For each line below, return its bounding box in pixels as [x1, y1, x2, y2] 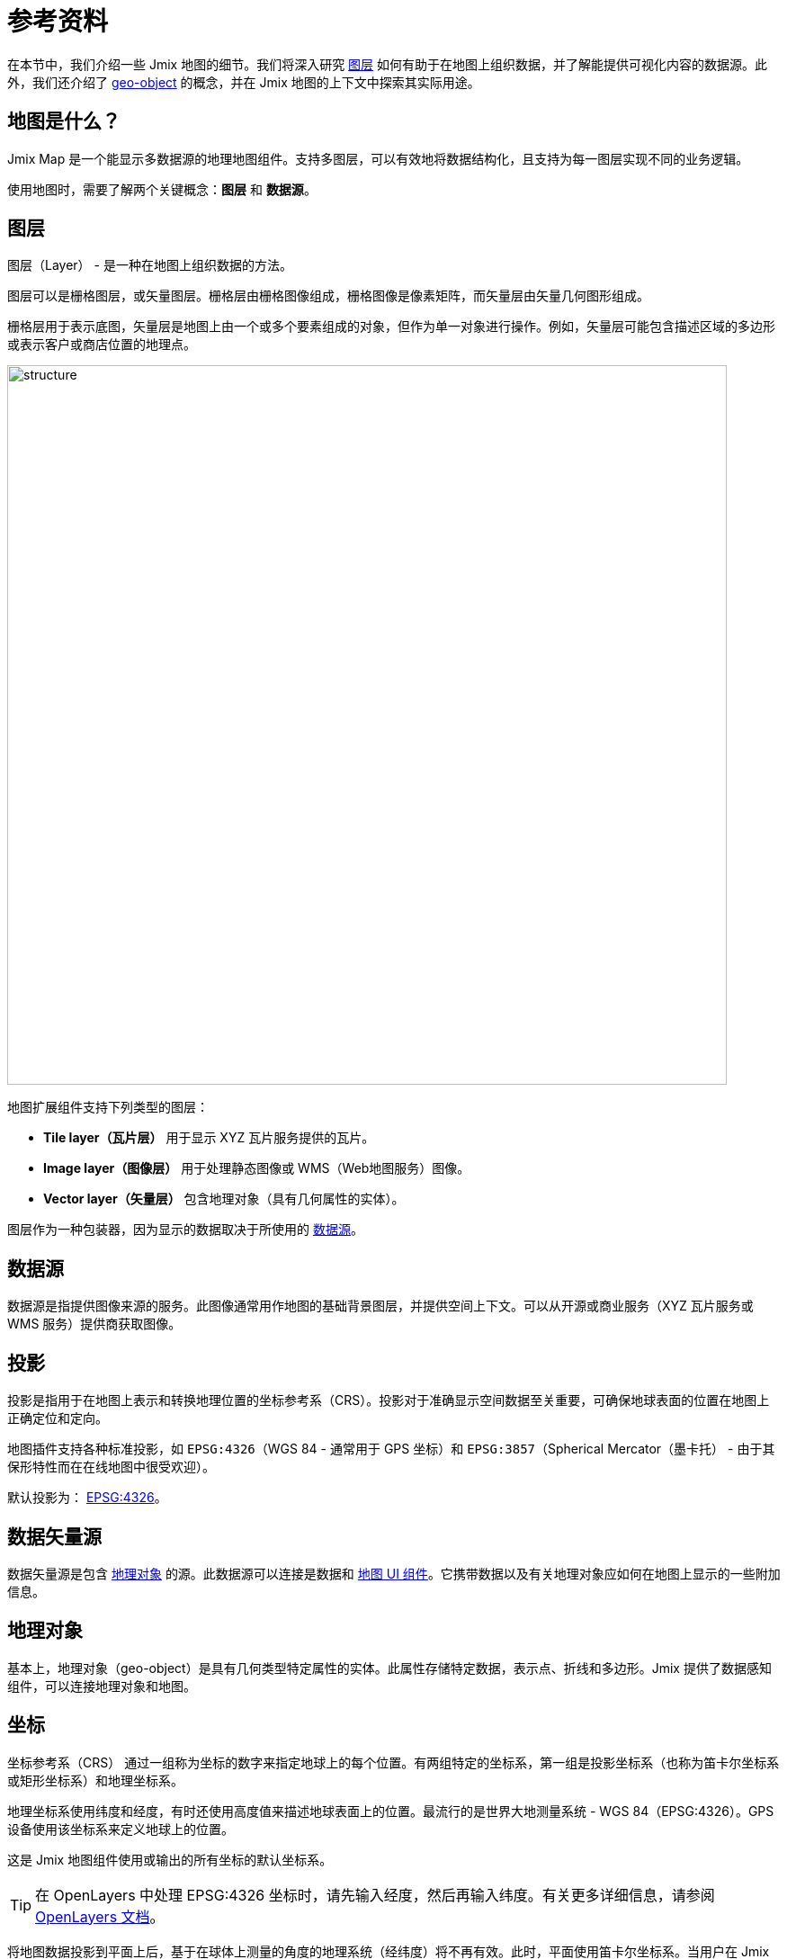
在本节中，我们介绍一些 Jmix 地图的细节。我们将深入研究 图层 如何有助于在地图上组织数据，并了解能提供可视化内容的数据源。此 [7, 56, 768, 72]
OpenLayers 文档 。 [35, 1907, 165, 1926]
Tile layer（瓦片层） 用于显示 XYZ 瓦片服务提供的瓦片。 [43, 1130, 375, 1146]
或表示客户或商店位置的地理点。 [7, 336, 196, 353]
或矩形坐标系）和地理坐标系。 [7, 1772, 183, 1788]
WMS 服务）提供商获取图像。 [7, 1316, 182, 1332]
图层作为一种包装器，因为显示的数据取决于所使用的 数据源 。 [7, 1221, 363, 1238]
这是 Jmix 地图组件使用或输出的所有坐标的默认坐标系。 [7, 1851, 333, 1867]
